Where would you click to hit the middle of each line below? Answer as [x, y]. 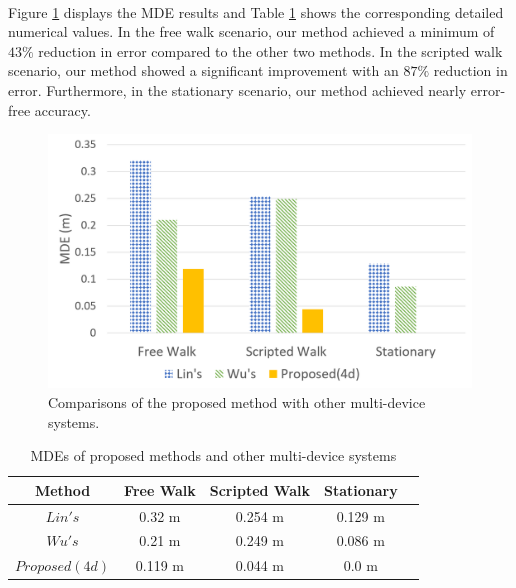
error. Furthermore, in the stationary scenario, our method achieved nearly [237, 89]
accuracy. [62, 109]
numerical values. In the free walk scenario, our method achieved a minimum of [251, 31]
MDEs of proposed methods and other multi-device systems [213, 455]
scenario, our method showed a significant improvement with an [203, 70]
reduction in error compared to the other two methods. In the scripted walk [270, 50]
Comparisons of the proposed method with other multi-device [237, 401]
